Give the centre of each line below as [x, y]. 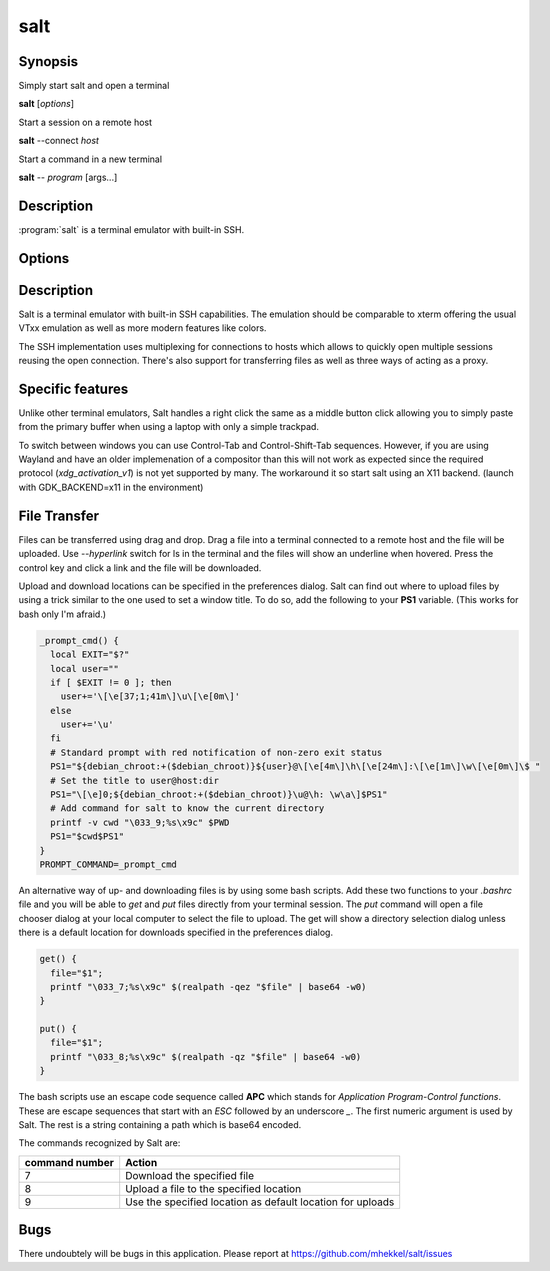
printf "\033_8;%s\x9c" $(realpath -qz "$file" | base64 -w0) [206, 1056]
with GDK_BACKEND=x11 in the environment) [111, 487]
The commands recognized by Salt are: [99, 1143]
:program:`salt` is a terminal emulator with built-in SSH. [131, 229]
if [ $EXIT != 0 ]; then [111, 682]
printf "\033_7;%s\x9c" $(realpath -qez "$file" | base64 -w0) [208, 986]
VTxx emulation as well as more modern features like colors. [142, 328]
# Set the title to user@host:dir [135, 780]
